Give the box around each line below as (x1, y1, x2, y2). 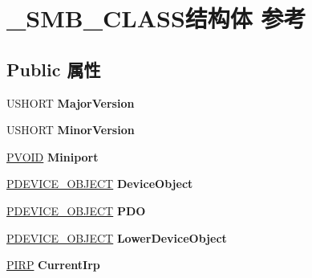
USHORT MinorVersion (6, 121, 135, 138)
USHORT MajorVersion (6, 94, 135, 111)
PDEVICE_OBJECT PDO (6, 202, 146, 219)
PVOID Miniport (6, 148, 99, 165)
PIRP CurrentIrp (6, 256, 100, 273)
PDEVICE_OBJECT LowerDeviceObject (6, 229, 227, 246)
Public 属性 (6, 56, 101, 81)
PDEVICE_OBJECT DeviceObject (6, 175, 193, 192)
